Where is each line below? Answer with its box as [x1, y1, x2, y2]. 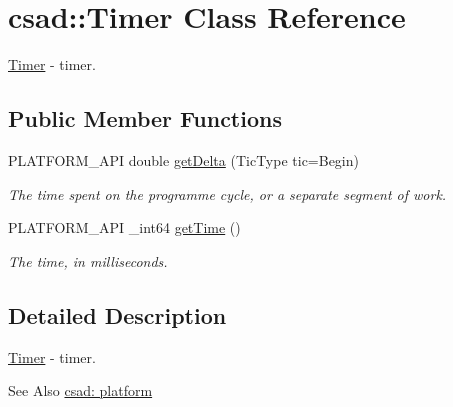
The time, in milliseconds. [8, 250, 168, 271]
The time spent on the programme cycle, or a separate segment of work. [8, 183, 447, 204]
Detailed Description [8, 299, 227, 330]
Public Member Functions [8, 103, 282, 134]
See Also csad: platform [8, 380, 153, 401]
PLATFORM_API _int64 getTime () [8, 217, 241, 238]
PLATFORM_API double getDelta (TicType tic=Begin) [8, 149, 359, 170]
